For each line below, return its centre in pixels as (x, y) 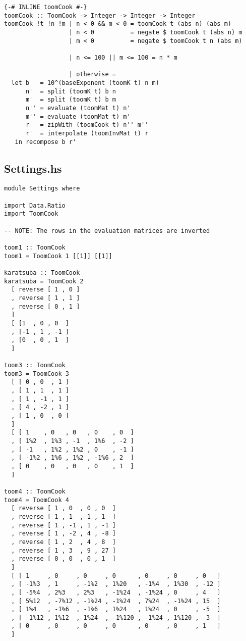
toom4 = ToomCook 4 (37, 500)
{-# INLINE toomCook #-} (46, 7)
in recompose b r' (46, 142)
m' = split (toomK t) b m (71, 100)
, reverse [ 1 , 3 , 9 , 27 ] (64, 550)
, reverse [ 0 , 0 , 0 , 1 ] (64, 559)
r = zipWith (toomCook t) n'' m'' (87, 125)
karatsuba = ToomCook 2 (44, 281)
